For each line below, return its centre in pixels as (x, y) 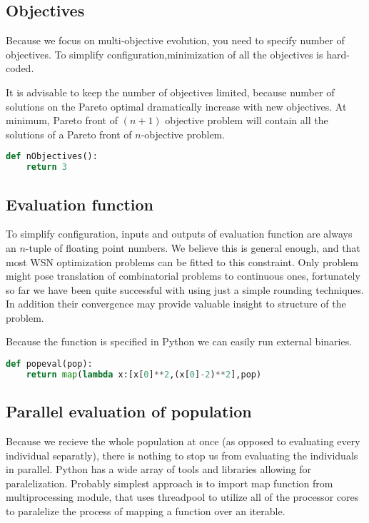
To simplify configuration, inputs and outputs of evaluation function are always (179, 234)
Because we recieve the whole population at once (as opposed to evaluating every (183, 441)
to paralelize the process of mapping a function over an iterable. (146, 511)
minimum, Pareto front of (62, 120)
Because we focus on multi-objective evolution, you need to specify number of (175, 40)
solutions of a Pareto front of (69, 134)
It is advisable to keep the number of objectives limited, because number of (170, 92)
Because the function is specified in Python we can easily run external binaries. (179, 341)
